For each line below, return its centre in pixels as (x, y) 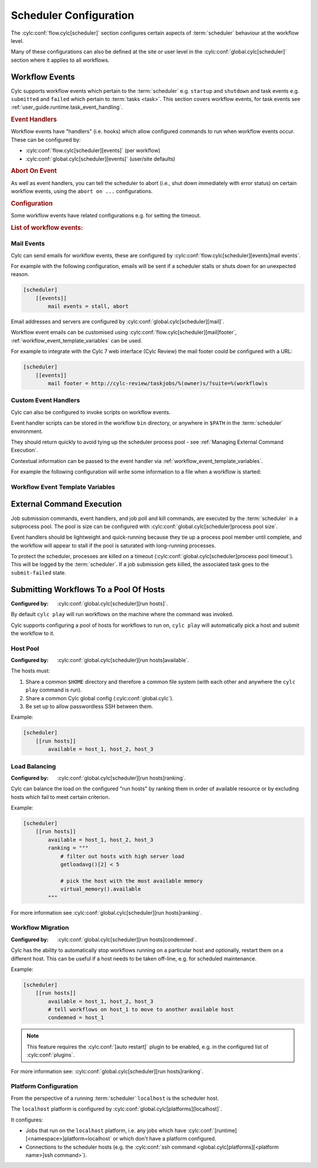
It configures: (27, 1120)
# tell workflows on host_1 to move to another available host (141, 1010)
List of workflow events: (47, 227)
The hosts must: (30, 671)
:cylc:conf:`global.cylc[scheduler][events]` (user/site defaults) (100, 159)
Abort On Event (34, 171)
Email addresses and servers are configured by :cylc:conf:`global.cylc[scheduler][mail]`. (117, 322)
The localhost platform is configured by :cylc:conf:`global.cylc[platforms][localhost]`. (117, 1109)
